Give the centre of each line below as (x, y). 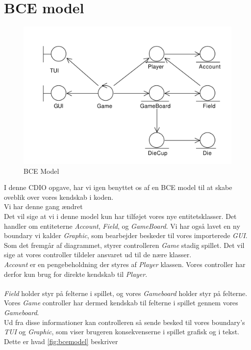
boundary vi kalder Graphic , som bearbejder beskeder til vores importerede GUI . (126, 235)
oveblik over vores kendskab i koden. (59, 197)
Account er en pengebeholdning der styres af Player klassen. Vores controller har (125, 264)
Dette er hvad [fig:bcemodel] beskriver (61, 341)
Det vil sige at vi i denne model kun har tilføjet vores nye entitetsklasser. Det (120, 216)
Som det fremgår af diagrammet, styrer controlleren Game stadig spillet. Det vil (124, 245)
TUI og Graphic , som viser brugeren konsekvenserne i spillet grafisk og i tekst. (122, 332)
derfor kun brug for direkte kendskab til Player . (76, 274)
